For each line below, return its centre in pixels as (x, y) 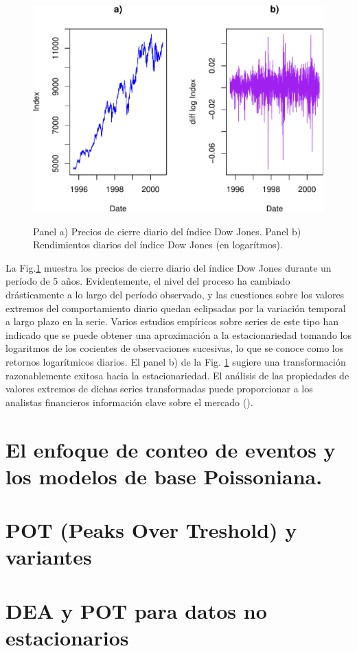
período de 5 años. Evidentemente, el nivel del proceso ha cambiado (148, 281)
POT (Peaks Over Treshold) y (151, 530)
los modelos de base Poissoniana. (164, 476)
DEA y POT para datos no (136, 610)
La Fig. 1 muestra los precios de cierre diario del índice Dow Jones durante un (169, 267)
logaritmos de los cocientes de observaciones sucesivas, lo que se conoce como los (175, 348)
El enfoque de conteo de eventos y (171, 449)
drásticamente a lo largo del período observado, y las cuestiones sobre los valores (175, 295)
